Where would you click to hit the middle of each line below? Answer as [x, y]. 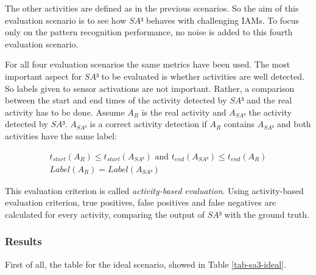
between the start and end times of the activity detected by [116, 100]
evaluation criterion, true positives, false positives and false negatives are [141, 202]
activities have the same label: [61, 135]
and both [294, 124]
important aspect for [44, 76]
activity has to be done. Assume [65, 112]
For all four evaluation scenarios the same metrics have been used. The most [148, 64]
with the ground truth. [267, 214]
